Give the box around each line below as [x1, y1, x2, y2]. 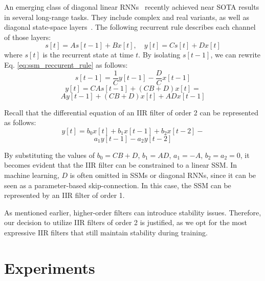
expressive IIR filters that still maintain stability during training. [4, 227, 208, 237]
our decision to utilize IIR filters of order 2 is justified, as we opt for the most [4, 217, 247, 228]
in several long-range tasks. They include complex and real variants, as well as [4, 11, 249, 22]
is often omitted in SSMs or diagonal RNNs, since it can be [70, 170, 256, 180]
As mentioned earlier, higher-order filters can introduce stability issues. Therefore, [4, 207, 261, 217]
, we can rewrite [210, 49, 261, 60]
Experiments [4, 257, 95, 278]
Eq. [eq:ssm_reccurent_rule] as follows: [4, 59, 128, 70]
